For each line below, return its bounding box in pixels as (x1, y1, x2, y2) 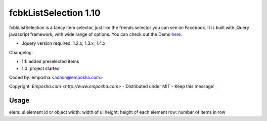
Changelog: (9, 49, 33, 55)
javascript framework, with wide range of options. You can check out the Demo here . (9, 31, 182, 37)
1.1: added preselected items (21, 59, 79, 64)
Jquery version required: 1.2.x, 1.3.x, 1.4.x (21, 40, 106, 46)
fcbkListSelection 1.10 (9, 7, 101, 18)
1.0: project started (21, 65, 60, 71)
